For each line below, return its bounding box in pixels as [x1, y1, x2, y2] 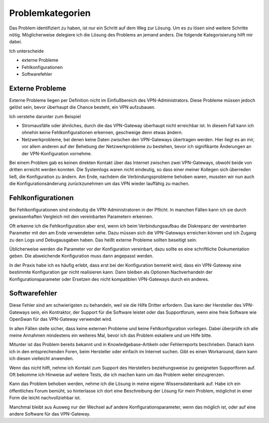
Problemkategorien [9, 7, 91, 18]
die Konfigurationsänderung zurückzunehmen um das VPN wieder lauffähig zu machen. [9, 181, 190, 187]
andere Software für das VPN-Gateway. [9, 411, 91, 417]
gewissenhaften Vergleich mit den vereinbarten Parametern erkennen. [9, 213, 153, 219]
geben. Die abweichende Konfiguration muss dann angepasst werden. [9, 253, 154, 259]
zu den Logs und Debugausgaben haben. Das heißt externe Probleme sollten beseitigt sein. [9, 237, 197, 243]
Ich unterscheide [9, 48, 44, 54]
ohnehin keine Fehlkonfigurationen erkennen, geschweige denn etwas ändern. [21, 130, 183, 136]
